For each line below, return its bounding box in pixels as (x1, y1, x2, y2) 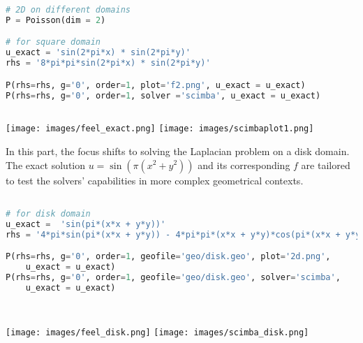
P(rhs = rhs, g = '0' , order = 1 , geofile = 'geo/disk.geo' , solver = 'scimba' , (6, 272, 341, 282)
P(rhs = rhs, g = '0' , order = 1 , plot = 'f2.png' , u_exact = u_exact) (6, 80, 306, 90)
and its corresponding (198, 157, 290, 172)
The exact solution (6, 157, 86, 172)
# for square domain (6, 37, 101, 48)
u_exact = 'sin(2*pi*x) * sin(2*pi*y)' (6, 48, 191, 58)
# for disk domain (6, 208, 91, 219)
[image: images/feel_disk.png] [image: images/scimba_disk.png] (6, 328, 309, 338)
